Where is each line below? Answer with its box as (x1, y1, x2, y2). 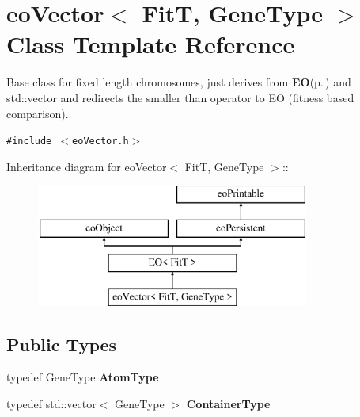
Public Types (6, 331, 117, 356)
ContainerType (186, 395, 271, 411)
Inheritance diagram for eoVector (6, 158, 167, 174)
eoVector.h (72, 136, 129, 147)
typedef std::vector (6, 395, 97, 411)
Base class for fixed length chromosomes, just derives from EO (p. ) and (6, 74, 351, 90)
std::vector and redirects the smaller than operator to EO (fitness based (6, 89, 354, 105)
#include (6, 136, 52, 147)
